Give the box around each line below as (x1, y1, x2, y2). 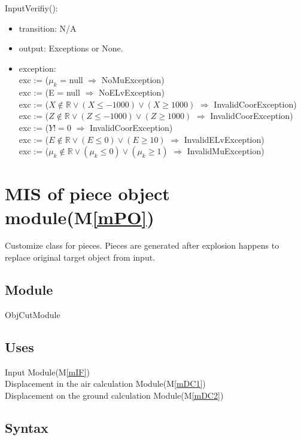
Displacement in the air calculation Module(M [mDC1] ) (5, 377, 206, 390)
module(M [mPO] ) (5, 204, 154, 229)
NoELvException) (98, 86, 165, 99)
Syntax (5, 418, 48, 436)
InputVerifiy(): (5, 2, 58, 14)
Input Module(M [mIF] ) (5, 365, 90, 378)
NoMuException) (101, 74, 165, 86)
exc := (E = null (19, 86, 80, 99)
